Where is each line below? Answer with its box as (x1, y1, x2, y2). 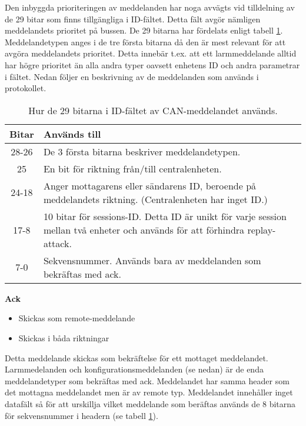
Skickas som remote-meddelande (18, 312, 135, 324)
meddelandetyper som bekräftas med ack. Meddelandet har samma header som (5, 374, 290, 387)
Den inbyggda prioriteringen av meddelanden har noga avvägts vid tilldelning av (5, 1, 295, 13)
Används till (43, 127, 101, 141)
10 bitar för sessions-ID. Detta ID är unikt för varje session (43, 209, 287, 223)
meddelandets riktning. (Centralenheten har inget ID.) (43, 192, 268, 206)
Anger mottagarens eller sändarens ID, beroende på (43, 178, 257, 192)
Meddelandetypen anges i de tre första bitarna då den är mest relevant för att (5, 35, 286, 48)
